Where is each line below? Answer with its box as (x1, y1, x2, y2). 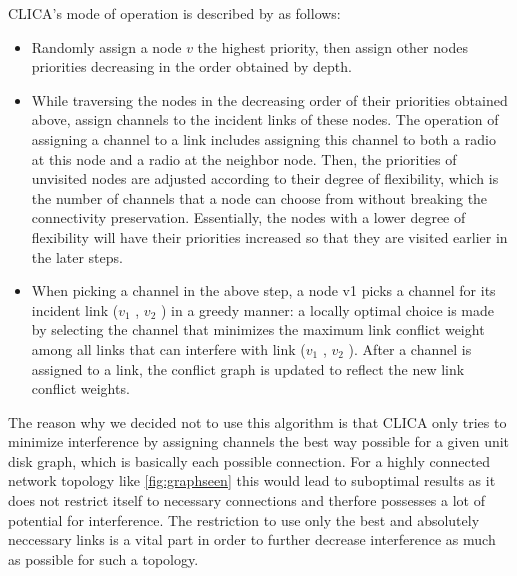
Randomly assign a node (31, 36, 182, 57)
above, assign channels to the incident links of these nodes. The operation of (31, 109, 499, 130)
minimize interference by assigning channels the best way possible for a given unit (8, 431, 510, 452)
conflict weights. (31, 378, 130, 399)
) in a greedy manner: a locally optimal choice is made (161, 299, 495, 320)
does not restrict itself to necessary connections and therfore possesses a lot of (8, 490, 485, 511)
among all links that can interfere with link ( (31, 338, 306, 359)
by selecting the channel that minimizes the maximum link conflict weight (31, 319, 485, 340)
